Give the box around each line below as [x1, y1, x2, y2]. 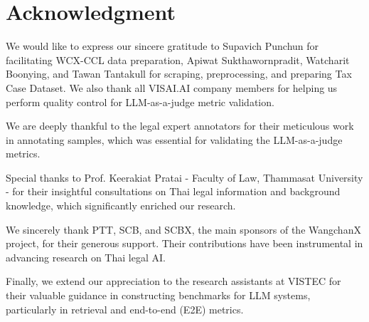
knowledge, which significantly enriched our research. [6, 198, 236, 213]
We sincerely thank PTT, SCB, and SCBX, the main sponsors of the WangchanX [6, 222, 361, 237]
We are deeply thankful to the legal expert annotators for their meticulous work [6, 118, 354, 133]
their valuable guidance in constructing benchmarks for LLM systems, [6, 288, 311, 303]
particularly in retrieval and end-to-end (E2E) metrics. [6, 301, 244, 316]
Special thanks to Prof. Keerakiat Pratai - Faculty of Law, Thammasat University [6, 170, 363, 185]
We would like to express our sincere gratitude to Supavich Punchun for [6, 38, 319, 53]
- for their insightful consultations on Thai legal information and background [6, 184, 341, 199]
